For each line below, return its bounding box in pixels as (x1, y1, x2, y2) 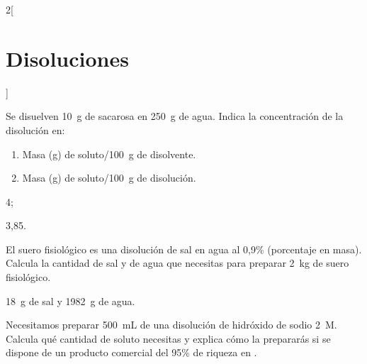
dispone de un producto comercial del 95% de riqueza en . (6, 345, 257, 360)
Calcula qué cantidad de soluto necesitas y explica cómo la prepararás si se (6, 331, 331, 346)
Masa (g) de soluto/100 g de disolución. (22, 170, 196, 185)
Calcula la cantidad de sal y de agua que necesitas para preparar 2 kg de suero (6, 255, 349, 270)
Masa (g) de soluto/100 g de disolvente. (22, 146, 196, 161)
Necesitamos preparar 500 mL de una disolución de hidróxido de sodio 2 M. (6, 317, 337, 332)
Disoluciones (6, 43, 129, 72)
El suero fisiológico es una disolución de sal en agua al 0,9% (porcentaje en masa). (6, 241, 362, 256)
